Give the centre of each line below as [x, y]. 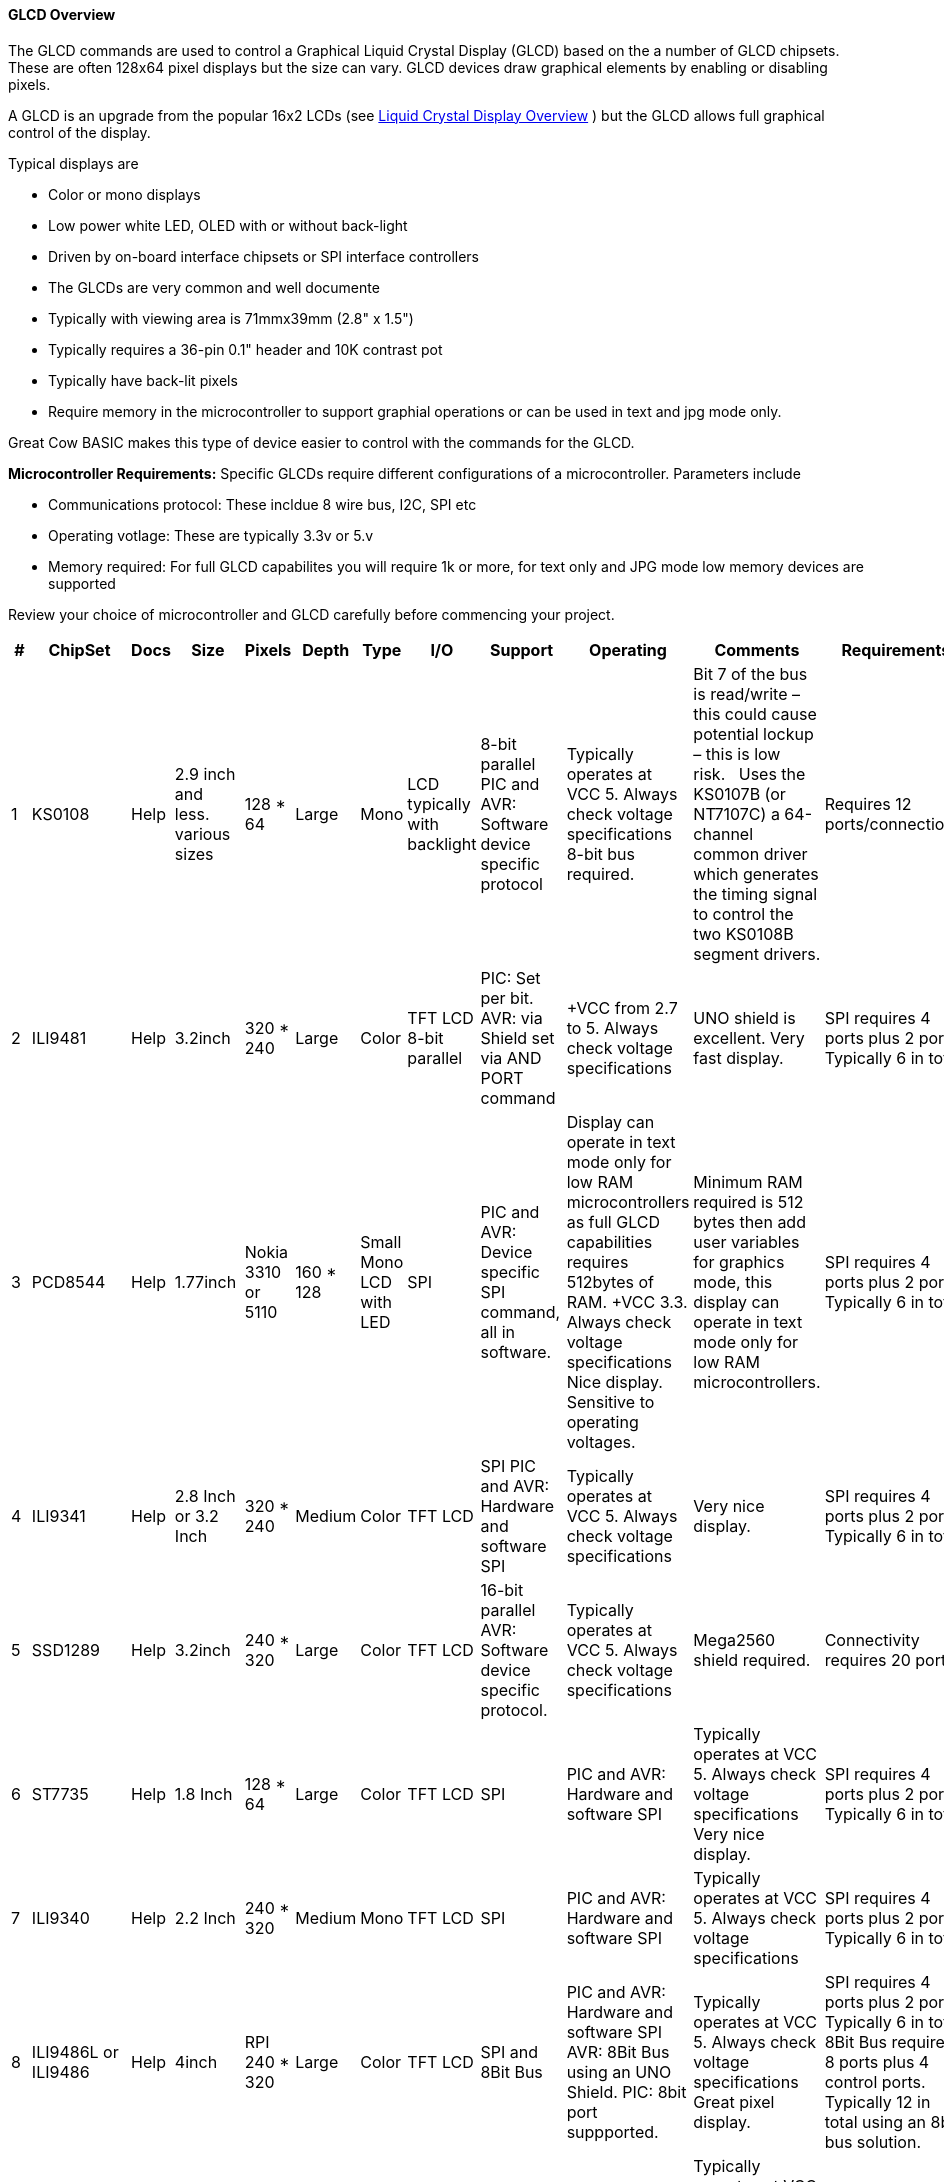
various [202, 833]
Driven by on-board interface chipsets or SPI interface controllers [264, 256]
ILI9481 [59, 1037]
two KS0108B [743, 933]
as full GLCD [613, 1221]
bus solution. [872, 2141]
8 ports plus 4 [877, 2061]
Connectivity [872, 1639]
